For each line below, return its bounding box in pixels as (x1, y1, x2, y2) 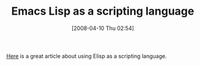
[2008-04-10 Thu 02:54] (71, 24, 135, 32)
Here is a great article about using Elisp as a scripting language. (6, 52, 167, 59)
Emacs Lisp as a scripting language (11, 4, 194, 18)
